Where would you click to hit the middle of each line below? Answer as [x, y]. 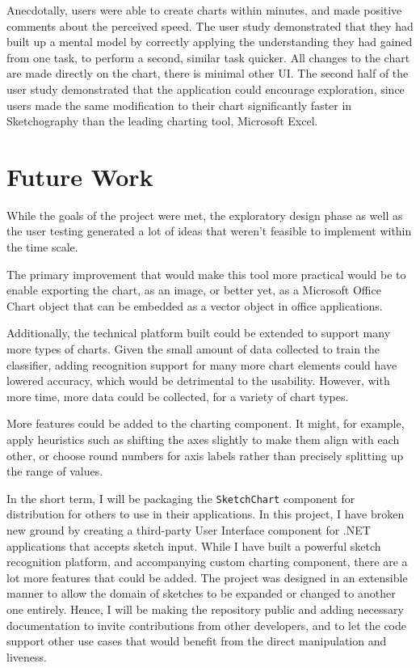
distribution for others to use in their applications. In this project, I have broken [206, 514]
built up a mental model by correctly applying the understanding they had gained [210, 42]
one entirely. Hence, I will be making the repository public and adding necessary [205, 609]
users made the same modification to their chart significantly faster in [179, 105]
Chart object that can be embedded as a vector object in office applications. [195, 305]
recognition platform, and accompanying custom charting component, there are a [207, 562]
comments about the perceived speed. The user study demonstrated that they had [210, 25]
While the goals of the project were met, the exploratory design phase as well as [205, 215]
